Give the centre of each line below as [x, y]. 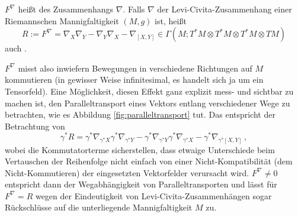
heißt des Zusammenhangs [66, 9]
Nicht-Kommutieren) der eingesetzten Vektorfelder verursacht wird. [127, 172]
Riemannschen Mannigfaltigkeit [62, 20]
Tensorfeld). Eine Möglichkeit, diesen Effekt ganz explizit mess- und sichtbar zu [149, 91]
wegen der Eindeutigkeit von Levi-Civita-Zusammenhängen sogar [153, 195]
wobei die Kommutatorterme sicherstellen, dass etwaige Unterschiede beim [140, 149]
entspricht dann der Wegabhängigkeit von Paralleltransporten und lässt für [141, 184]
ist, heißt [171, 20]
